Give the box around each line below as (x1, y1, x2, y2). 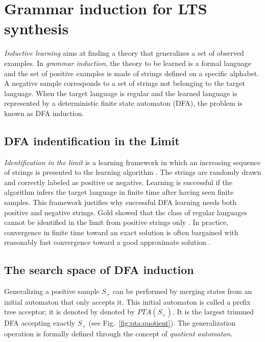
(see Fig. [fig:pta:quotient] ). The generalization (88, 317, 236, 328)
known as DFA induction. (4, 107, 84, 118)
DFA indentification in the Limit (4, 132, 180, 148)
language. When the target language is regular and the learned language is (4, 87, 237, 98)
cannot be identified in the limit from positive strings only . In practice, (4, 217, 229, 227)
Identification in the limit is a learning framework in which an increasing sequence (4, 156, 260, 167)
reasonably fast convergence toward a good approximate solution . (4, 237, 211, 247)
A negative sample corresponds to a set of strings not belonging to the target (4, 78, 245, 88)
